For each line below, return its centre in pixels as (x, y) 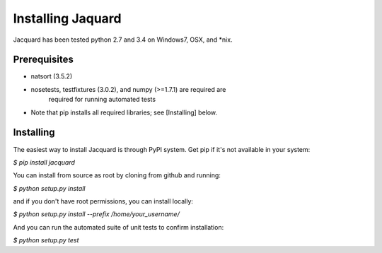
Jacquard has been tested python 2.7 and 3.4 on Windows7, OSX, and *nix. (123, 40)
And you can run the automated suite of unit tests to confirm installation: (118, 227)
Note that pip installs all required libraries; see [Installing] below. (124, 112)
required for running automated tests (102, 100)
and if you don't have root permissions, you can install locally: (103, 201)
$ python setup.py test (46, 240)
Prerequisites (43, 60)
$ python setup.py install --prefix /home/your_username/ (96, 214)
